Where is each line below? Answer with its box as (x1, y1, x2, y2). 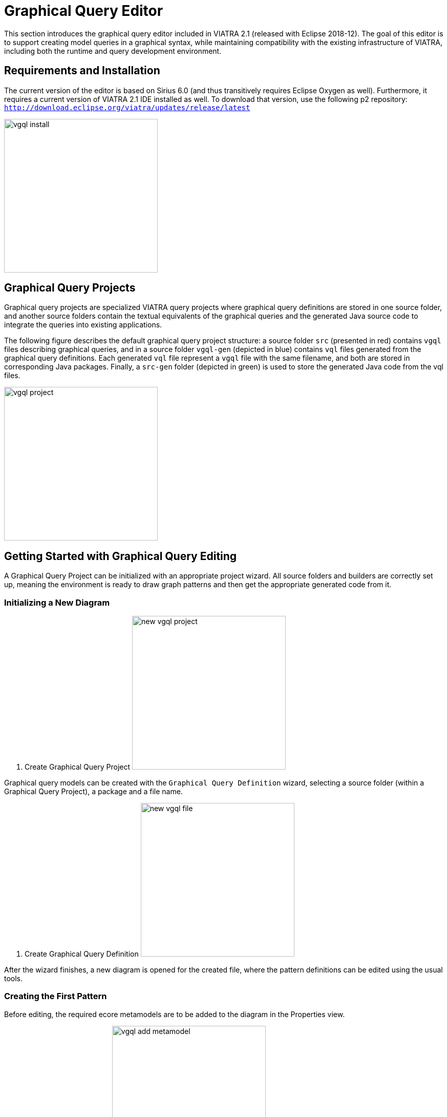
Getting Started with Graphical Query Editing (4, 549, 237, 563)
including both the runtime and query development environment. (4, 46, 222, 55)
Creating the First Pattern (4, 991, 107, 1002)
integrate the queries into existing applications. (4, 320, 162, 329)
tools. (4, 974, 23, 983)
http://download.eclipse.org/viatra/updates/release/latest (4, 103, 250, 112)
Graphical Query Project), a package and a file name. (4, 787, 183, 796)
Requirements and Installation (4, 64, 160, 77)
